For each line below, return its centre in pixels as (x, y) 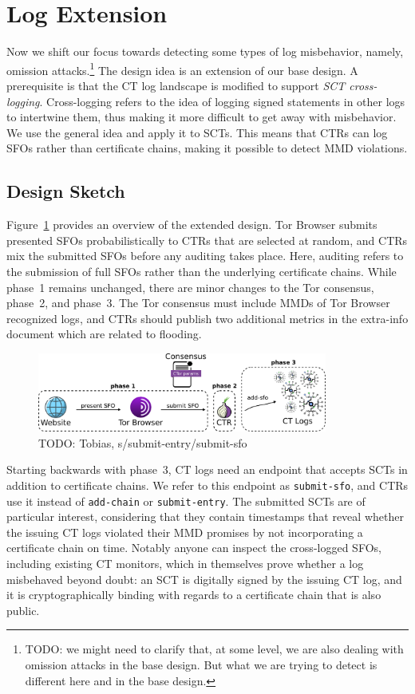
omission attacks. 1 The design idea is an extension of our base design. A (182, 69)
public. (23, 610)
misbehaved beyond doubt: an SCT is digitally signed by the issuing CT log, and (204, 579)
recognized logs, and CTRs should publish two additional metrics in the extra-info (207, 318)
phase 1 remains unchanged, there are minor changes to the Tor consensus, (190, 287)
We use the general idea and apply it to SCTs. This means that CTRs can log (197, 132)
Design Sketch (66, 191)
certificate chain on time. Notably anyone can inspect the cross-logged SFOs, (194, 548)
